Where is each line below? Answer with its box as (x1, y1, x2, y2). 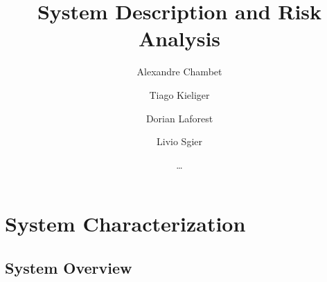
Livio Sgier (157, 134, 202, 149)
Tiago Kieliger (149, 87, 210, 102)
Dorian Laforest (145, 111, 213, 125)
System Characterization (5, 209, 246, 238)
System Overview (5, 256, 132, 278)
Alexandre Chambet (136, 64, 222, 79)
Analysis (138, 24, 221, 53)
